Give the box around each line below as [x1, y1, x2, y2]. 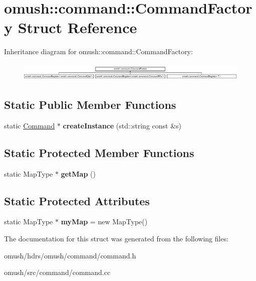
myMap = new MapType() [61, 216, 148, 227]
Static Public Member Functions [4, 96, 176, 112]
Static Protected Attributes [4, 193, 150, 208]
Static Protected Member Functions [4, 145, 194, 160]
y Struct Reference [4, 17, 137, 38]
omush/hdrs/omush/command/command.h [4, 250, 136, 260]
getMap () [61, 168, 96, 179]
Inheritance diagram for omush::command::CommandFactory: [4, 46, 193, 57]
